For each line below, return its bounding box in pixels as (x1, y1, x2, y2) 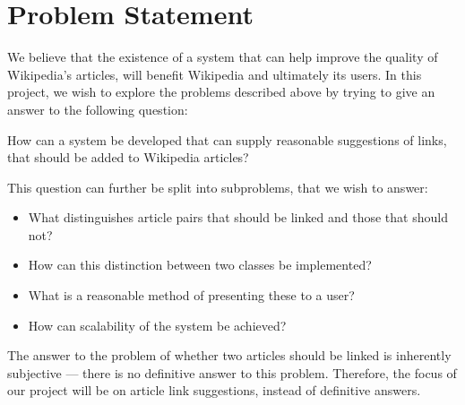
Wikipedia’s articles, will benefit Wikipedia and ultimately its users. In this (7, 65, 422, 83)
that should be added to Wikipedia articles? (7, 148, 249, 167)
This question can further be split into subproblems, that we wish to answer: (7, 177, 428, 196)
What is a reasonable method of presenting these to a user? (28, 286, 355, 305)
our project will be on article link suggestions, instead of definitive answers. (7, 381, 421, 400)
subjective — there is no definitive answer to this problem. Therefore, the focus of (7, 363, 457, 382)
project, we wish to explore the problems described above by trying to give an (7, 82, 435, 101)
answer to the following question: (7, 99, 188, 118)
